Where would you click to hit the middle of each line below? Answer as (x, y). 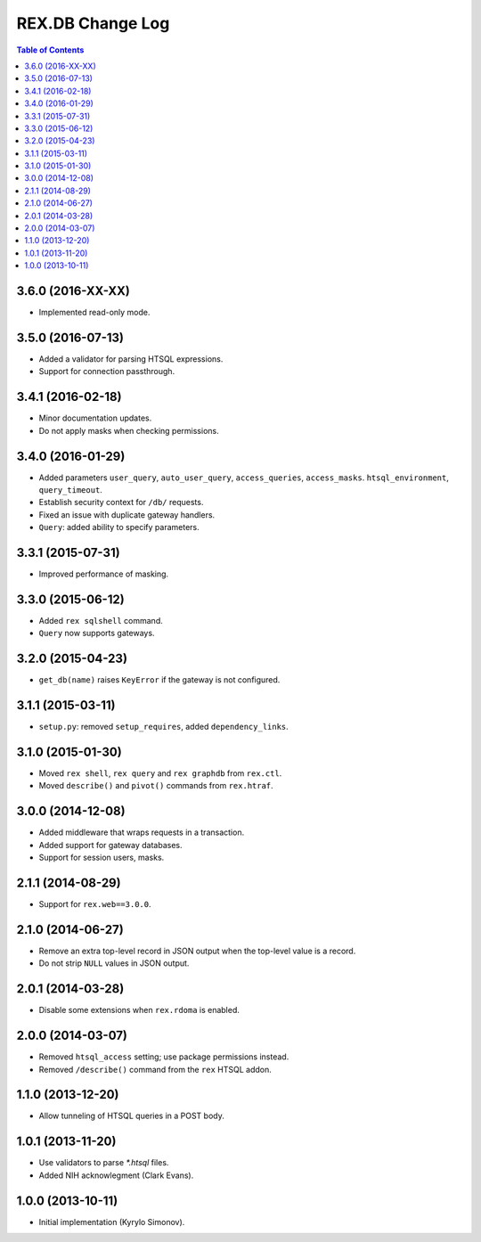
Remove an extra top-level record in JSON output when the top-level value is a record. (197, 951)
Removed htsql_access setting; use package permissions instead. (164, 1057)
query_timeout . (70, 489)
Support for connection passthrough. (107, 372)
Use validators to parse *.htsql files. (104, 1163)
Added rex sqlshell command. (101, 620)
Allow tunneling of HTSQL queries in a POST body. (131, 1116)
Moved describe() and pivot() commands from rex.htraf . (156, 786)
